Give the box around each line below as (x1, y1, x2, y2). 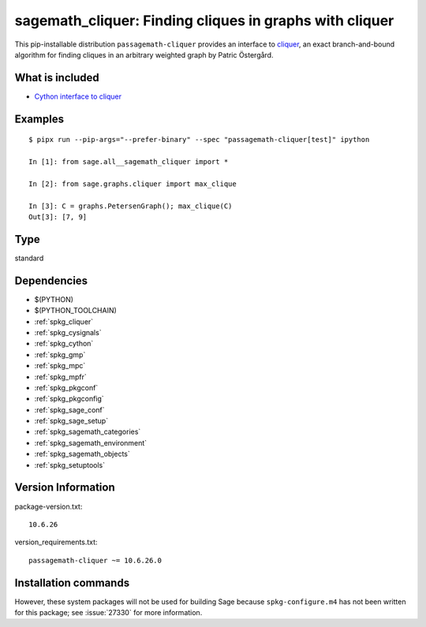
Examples (14, 112, 65, 125)
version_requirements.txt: (14, 537, 98, 547)
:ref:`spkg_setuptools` (34, 460, 106, 469)
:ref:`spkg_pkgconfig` (34, 394, 104, 404)
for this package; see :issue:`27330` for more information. (14, 608, 203, 618)
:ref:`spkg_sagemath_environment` (34, 438, 148, 447)
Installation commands (14, 576, 130, 589)
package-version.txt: (14, 502, 83, 511)
